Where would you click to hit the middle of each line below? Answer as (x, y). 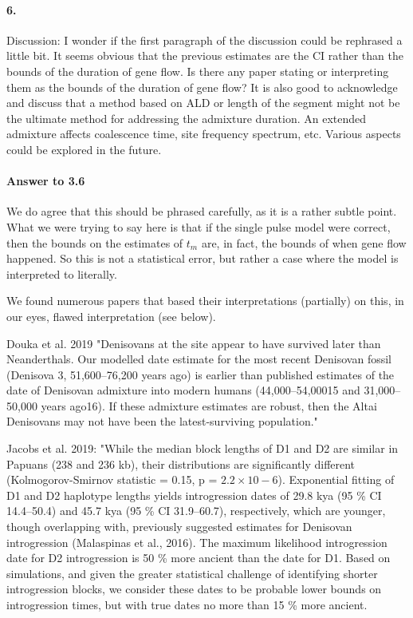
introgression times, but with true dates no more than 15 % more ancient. (187, 604)
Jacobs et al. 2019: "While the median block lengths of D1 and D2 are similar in (203, 448)
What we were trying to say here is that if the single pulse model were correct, (199, 226)
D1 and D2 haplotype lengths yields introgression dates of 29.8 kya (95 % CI (194, 495)
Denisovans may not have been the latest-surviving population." (162, 421)
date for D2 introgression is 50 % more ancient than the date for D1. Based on (199, 558)
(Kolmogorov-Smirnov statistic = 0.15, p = (112, 479)
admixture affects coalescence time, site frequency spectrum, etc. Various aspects (204, 134)
